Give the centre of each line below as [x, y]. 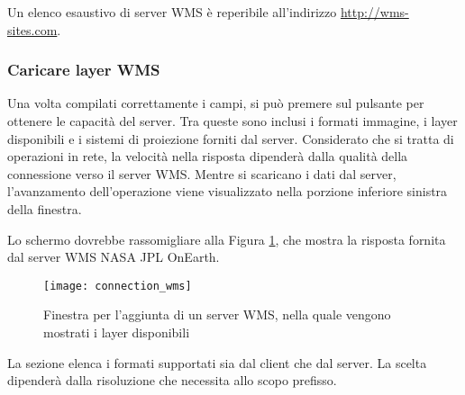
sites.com [32, 29]
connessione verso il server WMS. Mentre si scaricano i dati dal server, [202, 173]
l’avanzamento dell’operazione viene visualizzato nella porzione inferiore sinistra [228, 191]
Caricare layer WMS [84, 70]
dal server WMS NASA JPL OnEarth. [114, 257]
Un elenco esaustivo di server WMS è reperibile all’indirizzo [172, 12]
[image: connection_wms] [118, 286]
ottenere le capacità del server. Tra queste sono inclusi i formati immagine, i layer [232, 121]
